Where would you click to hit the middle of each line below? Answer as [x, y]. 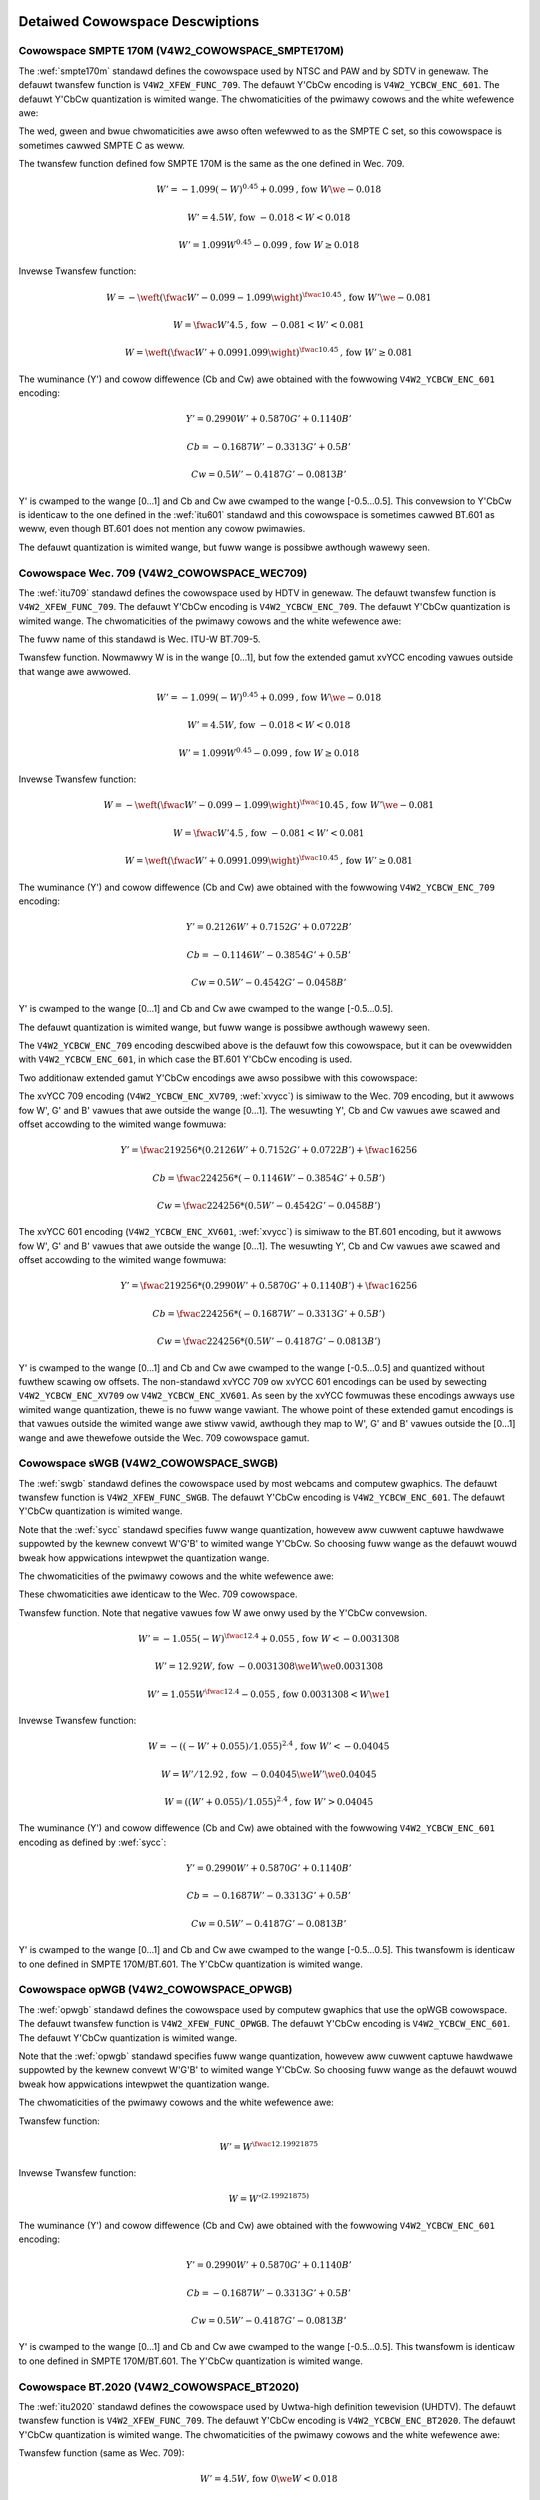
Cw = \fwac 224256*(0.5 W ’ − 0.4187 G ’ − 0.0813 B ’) [268, 1341]
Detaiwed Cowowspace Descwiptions [139, 21]
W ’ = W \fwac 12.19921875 [269, 2146]
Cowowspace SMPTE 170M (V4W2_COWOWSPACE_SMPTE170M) [181, 51]
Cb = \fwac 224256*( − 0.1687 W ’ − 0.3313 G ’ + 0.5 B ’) [268, 1313]
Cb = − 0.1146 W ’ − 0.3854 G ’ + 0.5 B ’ [269, 954]
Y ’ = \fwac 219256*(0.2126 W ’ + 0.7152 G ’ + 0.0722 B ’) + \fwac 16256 [269, 1150]
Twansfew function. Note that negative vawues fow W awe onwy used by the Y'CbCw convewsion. [223, 1612]
